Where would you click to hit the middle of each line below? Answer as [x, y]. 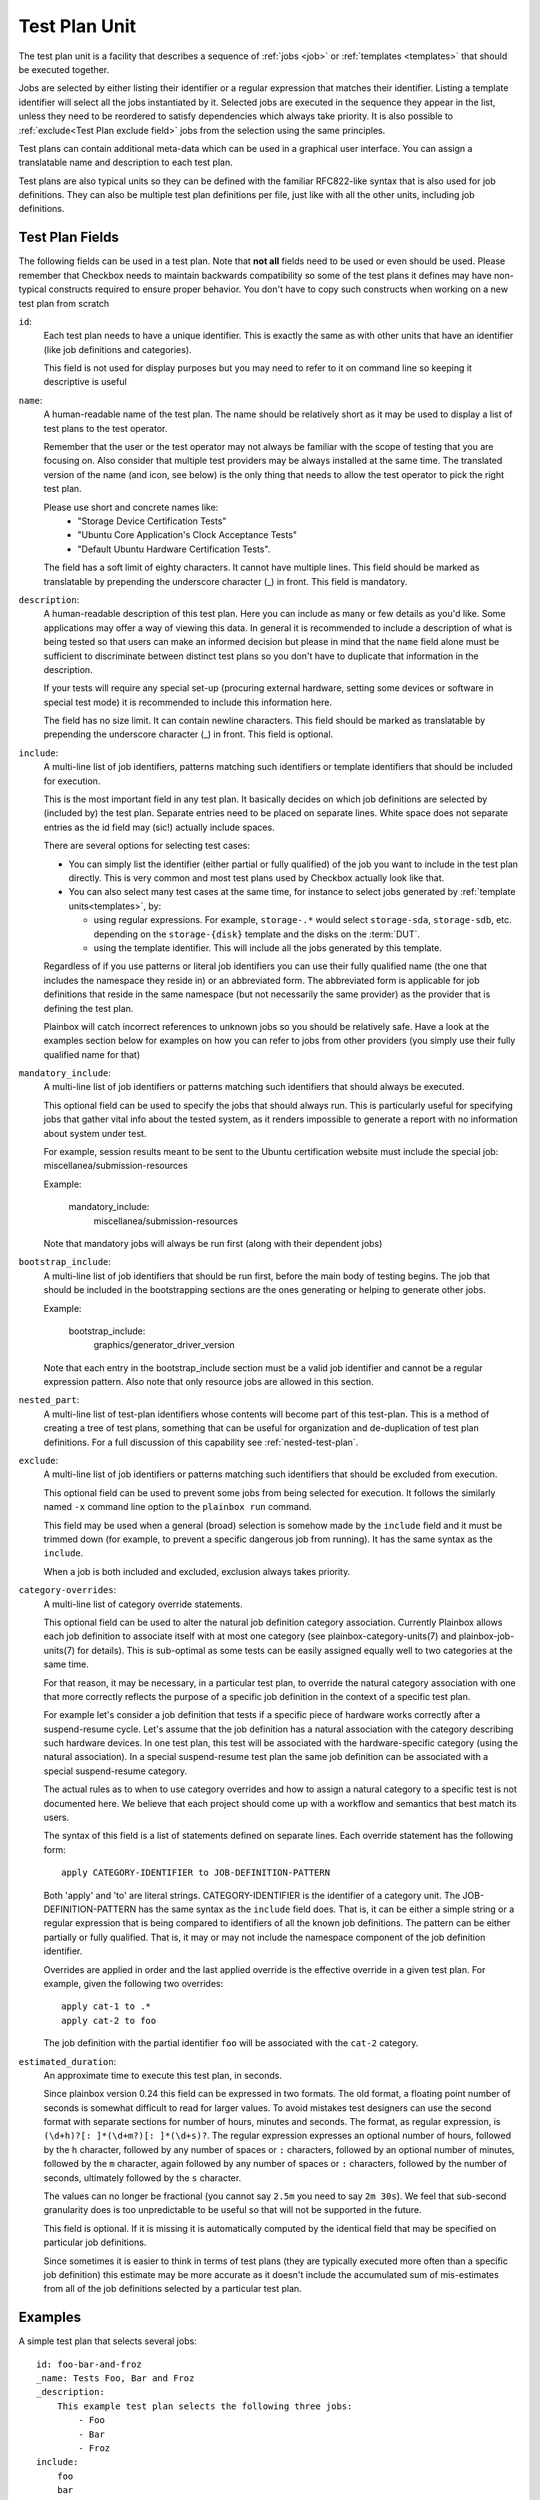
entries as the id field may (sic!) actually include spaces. [159, 827]
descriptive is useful [85, 382]
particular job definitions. [95, 2242]
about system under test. [95, 1133]
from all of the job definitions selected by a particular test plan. [172, 2289]
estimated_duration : [67, 2061]
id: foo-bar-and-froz [89, 2364]
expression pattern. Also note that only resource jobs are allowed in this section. [208, 1382]
